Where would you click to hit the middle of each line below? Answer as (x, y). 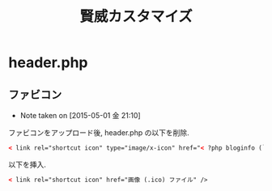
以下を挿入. (28, 164)
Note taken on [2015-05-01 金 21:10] (80, 115)
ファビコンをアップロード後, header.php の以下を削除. (99, 133)
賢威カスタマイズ (136, 17)
